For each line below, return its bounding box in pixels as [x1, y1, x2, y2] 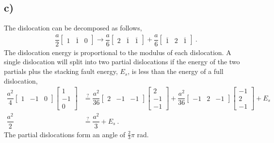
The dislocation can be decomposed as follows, [4, 23, 142, 33]
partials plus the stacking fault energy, [4, 66, 118, 76]
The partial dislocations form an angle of [4, 129, 126, 139]
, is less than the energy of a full [128, 66, 224, 76]
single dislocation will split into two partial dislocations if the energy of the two [4, 57, 240, 67]
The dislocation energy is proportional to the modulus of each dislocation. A [4, 47, 231, 57]
